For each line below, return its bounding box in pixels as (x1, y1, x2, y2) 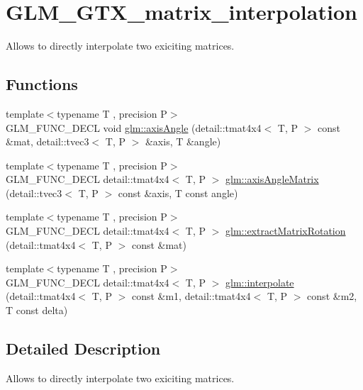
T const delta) (6, 303, 68, 318)
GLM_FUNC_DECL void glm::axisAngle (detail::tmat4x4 (6, 120, 262, 135)
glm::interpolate (225, 274, 294, 289)
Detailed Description (6, 338, 161, 360)
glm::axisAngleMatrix (225, 172, 319, 186)
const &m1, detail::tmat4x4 (131, 289, 251, 303)
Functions (6, 73, 78, 95)
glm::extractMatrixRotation (225, 223, 346, 238)
